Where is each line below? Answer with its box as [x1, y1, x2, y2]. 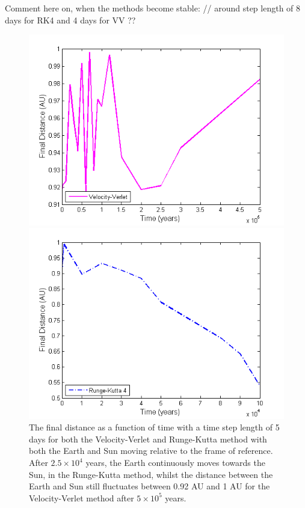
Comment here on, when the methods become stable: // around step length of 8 [5, 2, 301, 14]
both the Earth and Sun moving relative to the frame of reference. [29, 444, 273, 457]
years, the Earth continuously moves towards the [85, 456, 265, 468]
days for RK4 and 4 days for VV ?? [5, 13, 136, 26]
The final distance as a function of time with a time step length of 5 [29, 421, 280, 433]
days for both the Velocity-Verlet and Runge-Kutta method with [29, 432, 267, 445]
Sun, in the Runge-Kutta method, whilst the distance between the [29, 468, 273, 480]
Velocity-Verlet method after [29, 491, 134, 504]
